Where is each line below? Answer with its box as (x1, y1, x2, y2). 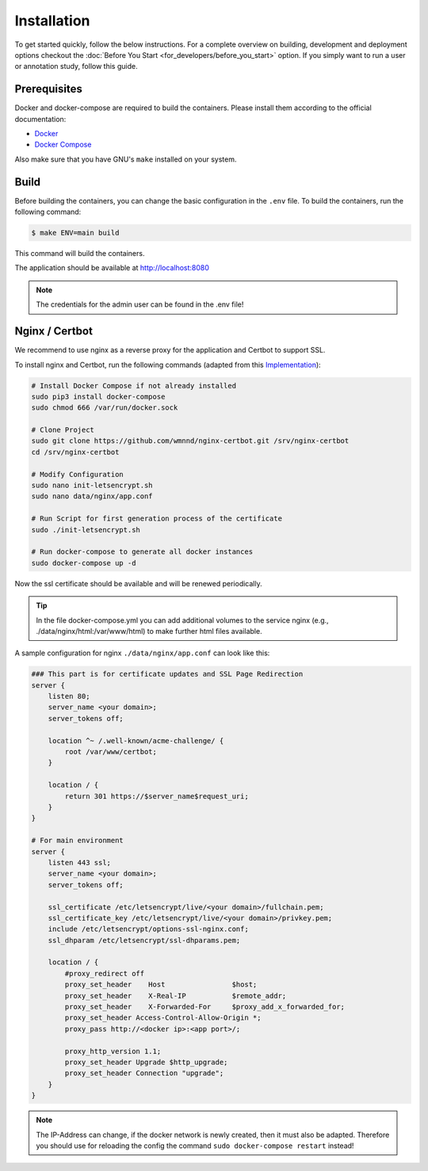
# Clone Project (31, 425, 95, 435)
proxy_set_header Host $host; (64, 980, 258, 990)
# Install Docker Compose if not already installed (31, 381, 237, 390)
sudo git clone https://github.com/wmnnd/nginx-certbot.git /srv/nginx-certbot (31, 437, 350, 445)
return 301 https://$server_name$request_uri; (64, 791, 249, 800)
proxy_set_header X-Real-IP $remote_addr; (64, 991, 287, 1000)
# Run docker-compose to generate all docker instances (31, 547, 254, 556)
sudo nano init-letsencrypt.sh (31, 481, 154, 490)
